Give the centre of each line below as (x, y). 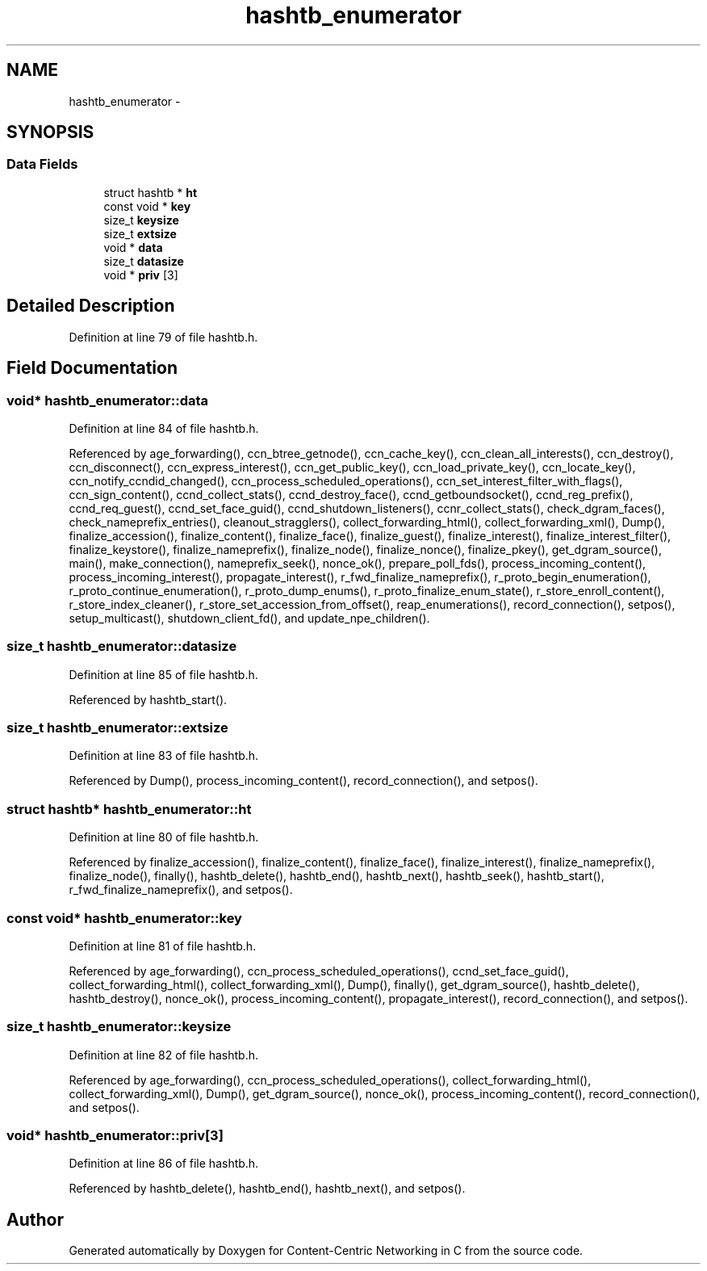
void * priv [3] (141, 275)
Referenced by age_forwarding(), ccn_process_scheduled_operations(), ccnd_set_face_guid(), (319, 971)
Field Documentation (92, 368)
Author (35, 1219)
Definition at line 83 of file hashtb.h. (164, 756)
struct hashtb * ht (151, 192)
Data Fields (42, 164)
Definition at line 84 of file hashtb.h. (164, 428)
